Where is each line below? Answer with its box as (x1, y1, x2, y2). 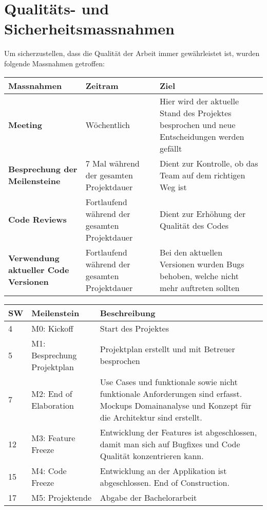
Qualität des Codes (160, 219, 229, 231)
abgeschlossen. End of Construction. (100, 476, 230, 488)
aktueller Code (8, 264, 69, 276)
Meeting (8, 118, 43, 131)
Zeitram (85, 79, 119, 92)
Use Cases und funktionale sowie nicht (100, 375, 238, 388)
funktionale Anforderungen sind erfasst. (100, 387, 242, 399)
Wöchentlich (85, 118, 130, 131)
